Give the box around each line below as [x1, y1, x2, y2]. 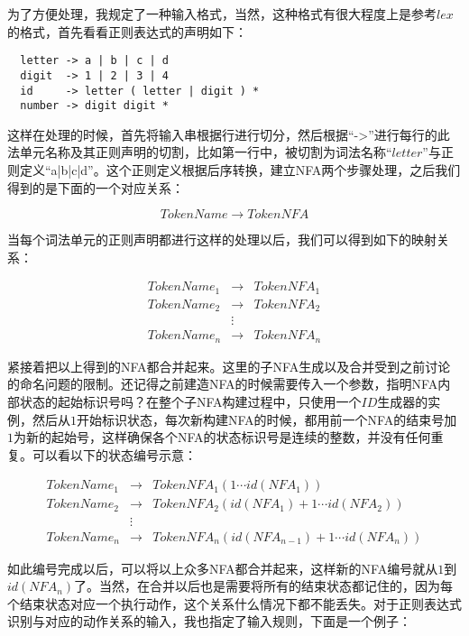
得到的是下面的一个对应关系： [7, 178, 184, 197]
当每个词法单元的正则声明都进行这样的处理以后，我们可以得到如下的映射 [7, 230, 437, 249]
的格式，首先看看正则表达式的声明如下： [7, 22, 247, 41]
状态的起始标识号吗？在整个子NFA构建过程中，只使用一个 [19, 392, 362, 411]
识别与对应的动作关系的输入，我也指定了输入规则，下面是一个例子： [7, 612, 411, 631]
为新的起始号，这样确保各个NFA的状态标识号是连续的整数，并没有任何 [14, 428, 431, 447]
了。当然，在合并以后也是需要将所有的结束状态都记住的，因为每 [74, 576, 454, 595]
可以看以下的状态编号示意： [32, 445, 197, 464]
